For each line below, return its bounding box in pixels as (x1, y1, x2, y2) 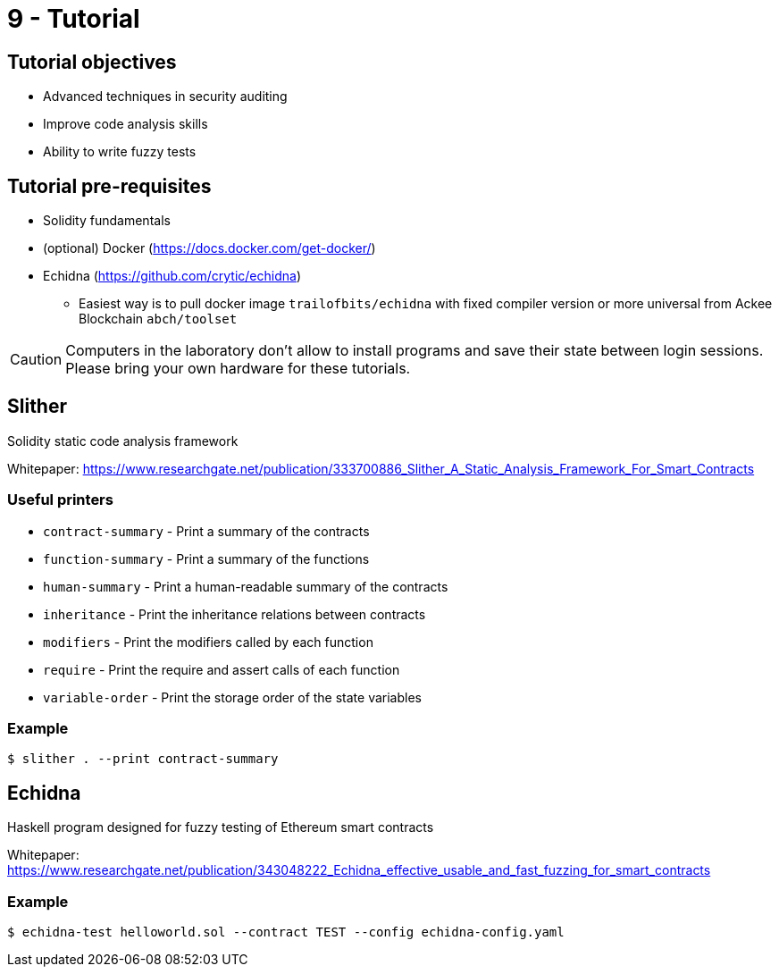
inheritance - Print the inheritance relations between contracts (43, 606, 426, 622)
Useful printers (7, 491, 113, 509)
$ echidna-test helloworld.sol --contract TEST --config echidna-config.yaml (7, 924, 565, 939)
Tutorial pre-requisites (7, 174, 212, 197)
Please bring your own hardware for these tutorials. (65, 359, 411, 378)
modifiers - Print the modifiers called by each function (43, 634, 373, 650)
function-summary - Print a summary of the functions (43, 550, 370, 567)
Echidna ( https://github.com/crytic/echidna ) (43, 268, 302, 284)
